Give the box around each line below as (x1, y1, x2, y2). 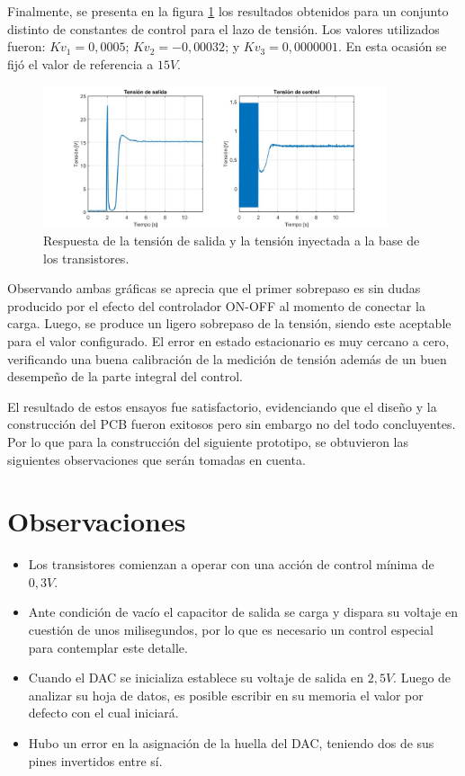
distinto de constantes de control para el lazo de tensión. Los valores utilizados (7, 19, 440, 38)
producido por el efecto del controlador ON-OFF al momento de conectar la (7, 296, 425, 315)
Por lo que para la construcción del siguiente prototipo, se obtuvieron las (7, 432, 408, 450)
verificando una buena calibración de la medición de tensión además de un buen (7, 349, 447, 368)
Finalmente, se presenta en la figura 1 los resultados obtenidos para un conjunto (7, 2, 449, 20)
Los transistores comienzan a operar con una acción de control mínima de (28, 555, 434, 574)
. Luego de (393, 668, 452, 687)
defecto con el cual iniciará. (28, 703, 179, 722)
